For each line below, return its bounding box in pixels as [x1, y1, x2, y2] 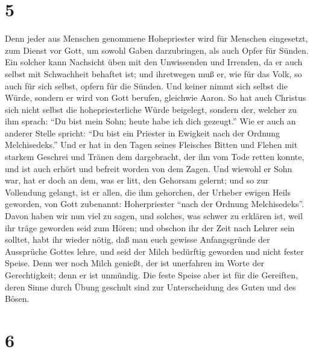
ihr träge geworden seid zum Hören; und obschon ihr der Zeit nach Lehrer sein [5, 221, 295, 234]
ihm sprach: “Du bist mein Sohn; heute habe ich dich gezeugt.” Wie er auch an [5, 115, 296, 127]
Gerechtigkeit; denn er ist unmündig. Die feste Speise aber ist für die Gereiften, [5, 269, 298, 281]
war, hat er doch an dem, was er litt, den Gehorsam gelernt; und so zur [5, 174, 269, 187]
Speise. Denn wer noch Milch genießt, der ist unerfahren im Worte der [5, 257, 264, 269]
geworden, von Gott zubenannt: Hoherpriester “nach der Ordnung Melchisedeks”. [5, 197, 305, 210]
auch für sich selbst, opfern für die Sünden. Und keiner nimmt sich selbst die [5, 79, 288, 92]
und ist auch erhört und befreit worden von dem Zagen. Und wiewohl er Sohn [5, 162, 292, 174]
